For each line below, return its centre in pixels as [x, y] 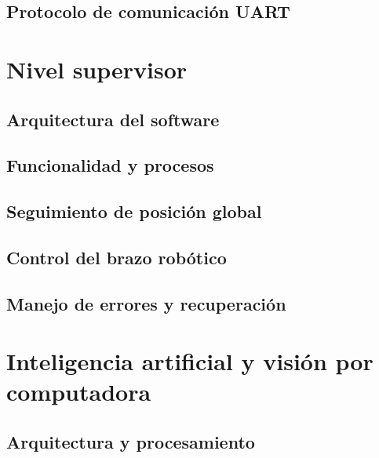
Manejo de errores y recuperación [146, 303]
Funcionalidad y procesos [110, 165]
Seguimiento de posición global [134, 211]
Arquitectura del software [113, 119]
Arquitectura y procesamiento [131, 442]
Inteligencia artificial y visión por [190, 361]
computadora [79, 392]
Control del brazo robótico [117, 257]
